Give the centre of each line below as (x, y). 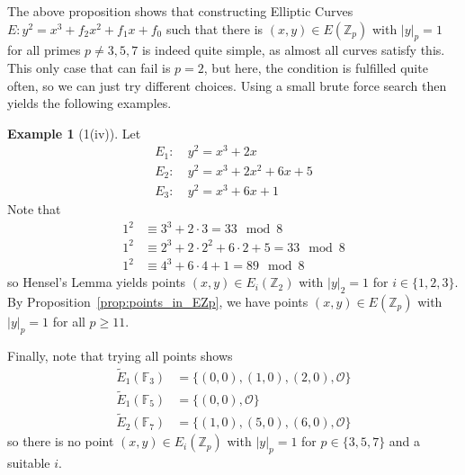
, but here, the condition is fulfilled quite (316, 67)
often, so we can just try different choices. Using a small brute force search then (227, 85)
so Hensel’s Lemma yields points (97, 282)
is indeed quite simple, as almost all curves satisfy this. (293, 50)
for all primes (44, 50)
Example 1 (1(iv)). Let (74, 133)
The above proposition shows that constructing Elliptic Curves (180, 11)
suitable (29, 462)
